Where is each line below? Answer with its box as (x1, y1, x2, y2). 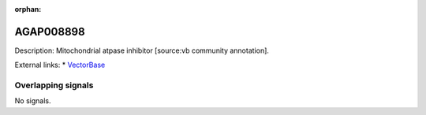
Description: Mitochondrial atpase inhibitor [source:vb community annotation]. (14, 46, 270, 55)
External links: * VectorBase (14, 60, 106, 70)
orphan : (14, 5, 42, 13)
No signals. (14, 96, 51, 106)
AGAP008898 (14, 24, 86, 39)
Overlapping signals (14, 80, 94, 91)
